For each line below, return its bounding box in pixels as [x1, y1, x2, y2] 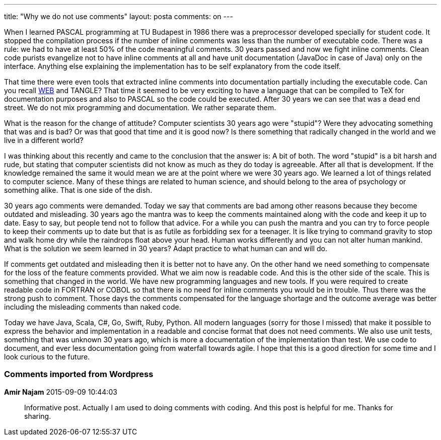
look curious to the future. [4, 352, 90, 361]
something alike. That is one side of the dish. [4, 186, 153, 194]
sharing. [24, 411, 51, 420]
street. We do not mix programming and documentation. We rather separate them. [4, 103, 276, 112]
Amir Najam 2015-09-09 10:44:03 [4, 387, 117, 396]
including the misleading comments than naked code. [4, 303, 181, 311]
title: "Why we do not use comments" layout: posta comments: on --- [4, 12, 233, 21]
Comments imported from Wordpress [4, 369, 154, 380]
